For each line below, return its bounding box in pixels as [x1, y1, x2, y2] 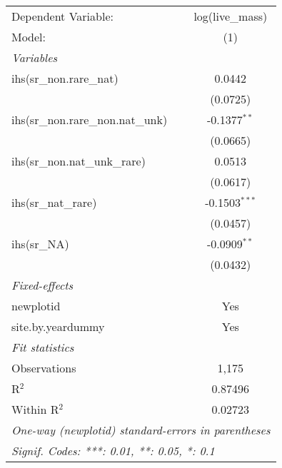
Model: [11, 29, 46, 45]
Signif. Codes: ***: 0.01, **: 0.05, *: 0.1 [11, 442, 215, 459]
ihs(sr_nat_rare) [11, 194, 97, 210]
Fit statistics [11, 339, 74, 355]
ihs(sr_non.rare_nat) [11, 70, 119, 86]
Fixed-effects [11, 277, 74, 293]
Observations [11, 360, 76, 376]
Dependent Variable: [11, 8, 114, 24]
